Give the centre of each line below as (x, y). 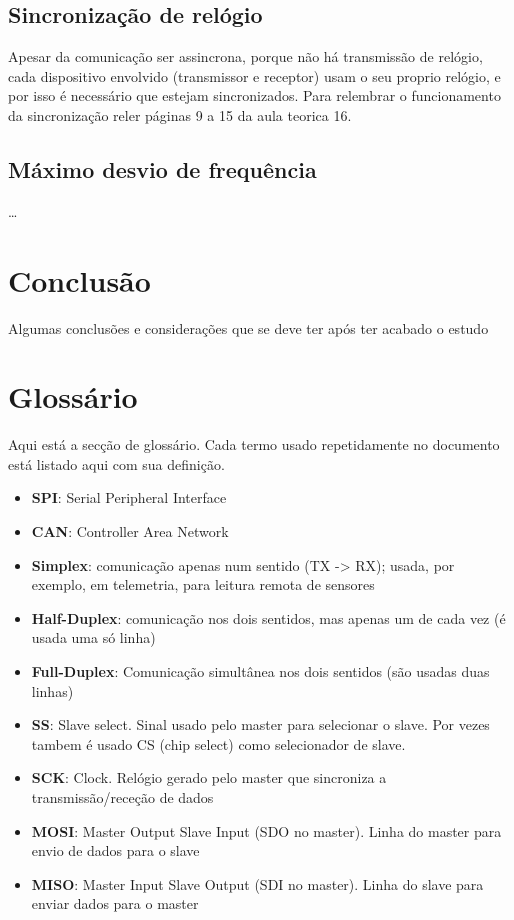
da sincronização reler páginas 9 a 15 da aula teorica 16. (180, 114)
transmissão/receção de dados (122, 796)
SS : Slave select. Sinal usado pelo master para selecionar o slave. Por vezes (260, 724)
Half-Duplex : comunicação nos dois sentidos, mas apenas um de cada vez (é (268, 617)
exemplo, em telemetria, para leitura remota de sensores (203, 584)
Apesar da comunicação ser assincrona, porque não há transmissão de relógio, (245, 56)
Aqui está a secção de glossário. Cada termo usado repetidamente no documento (254, 444)
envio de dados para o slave (115, 850)
